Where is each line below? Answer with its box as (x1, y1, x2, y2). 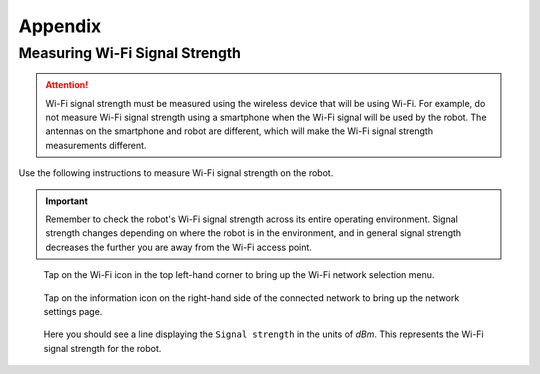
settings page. (43, 305, 103, 317)
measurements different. (45, 139, 147, 151)
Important (45, 195, 89, 207)
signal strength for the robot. (43, 342, 162, 354)
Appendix (18, 15, 102, 37)
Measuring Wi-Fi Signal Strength (18, 44, 242, 62)
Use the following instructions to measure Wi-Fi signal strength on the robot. (18, 167, 334, 179)
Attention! (45, 79, 89, 91)
